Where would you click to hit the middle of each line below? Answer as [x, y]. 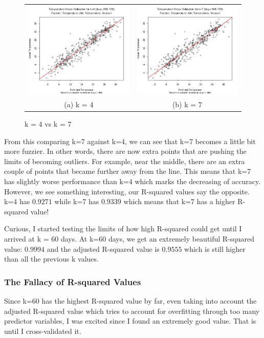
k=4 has [17, 201]
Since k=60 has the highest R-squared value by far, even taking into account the [130, 300]
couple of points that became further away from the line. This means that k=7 [128, 171]
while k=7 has [77, 201]
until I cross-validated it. [43, 331]
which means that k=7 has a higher [179, 201]
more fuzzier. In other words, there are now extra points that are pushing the [125, 151]
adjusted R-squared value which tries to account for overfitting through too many [132, 311]
